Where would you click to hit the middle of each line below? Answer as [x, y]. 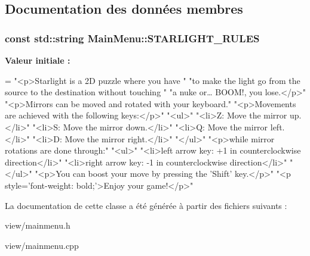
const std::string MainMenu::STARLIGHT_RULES [132, 38]
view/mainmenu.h [38, 225]
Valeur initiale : [38, 60]
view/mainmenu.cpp [42, 245]
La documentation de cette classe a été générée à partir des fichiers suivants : [146, 205]
